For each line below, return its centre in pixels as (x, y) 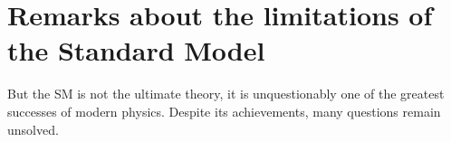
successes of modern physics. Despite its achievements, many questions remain (224, 111)
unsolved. (33, 129)
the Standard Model (136, 50)
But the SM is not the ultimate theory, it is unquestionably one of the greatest (226, 94)
